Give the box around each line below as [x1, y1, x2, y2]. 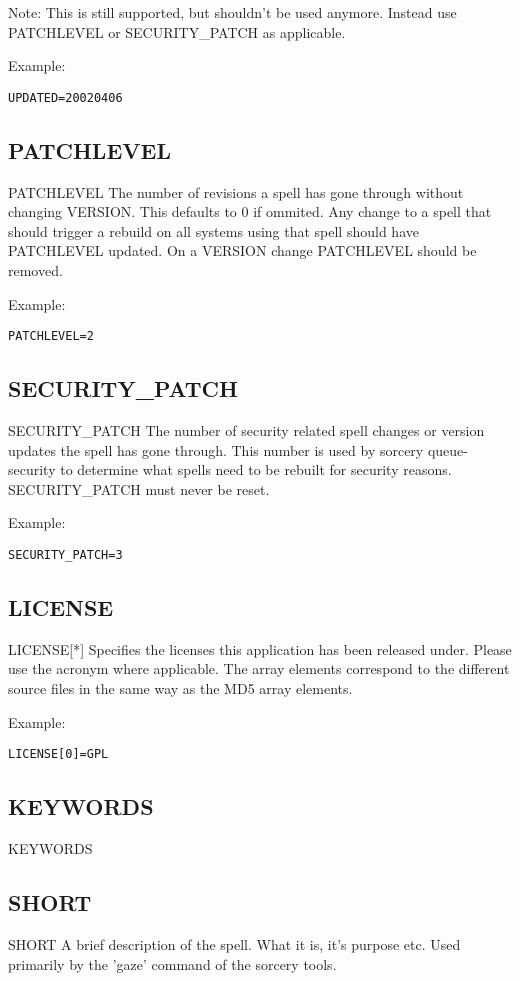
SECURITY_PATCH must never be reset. [8, 478, 270, 499]
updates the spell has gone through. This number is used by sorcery [8, 439, 424, 460]
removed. [8, 260, 63, 281]
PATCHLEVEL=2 [8, 329, 94, 344]
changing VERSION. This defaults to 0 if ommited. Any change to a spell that [8, 201, 492, 222]
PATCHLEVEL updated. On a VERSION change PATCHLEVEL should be [8, 240, 477, 261]
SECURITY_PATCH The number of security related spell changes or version [8, 420, 485, 441]
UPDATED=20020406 [8, 90, 123, 105]
